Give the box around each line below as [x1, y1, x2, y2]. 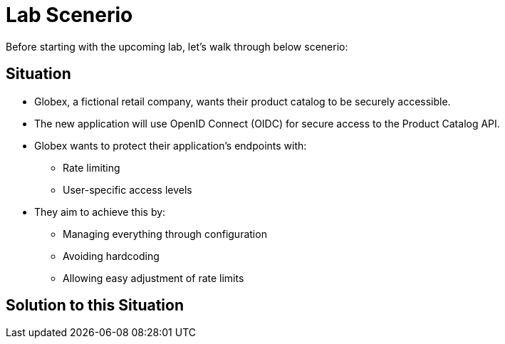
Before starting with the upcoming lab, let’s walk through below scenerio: [6, 40, 348, 53]
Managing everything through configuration [63, 227, 267, 240]
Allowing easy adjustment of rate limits [63, 271, 244, 284]
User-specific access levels [63, 183, 192, 196]
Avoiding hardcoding [63, 249, 160, 262]
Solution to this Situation [6, 296, 184, 315]
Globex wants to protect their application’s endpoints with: [34, 139, 307, 152]
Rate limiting [63, 161, 120, 174]
